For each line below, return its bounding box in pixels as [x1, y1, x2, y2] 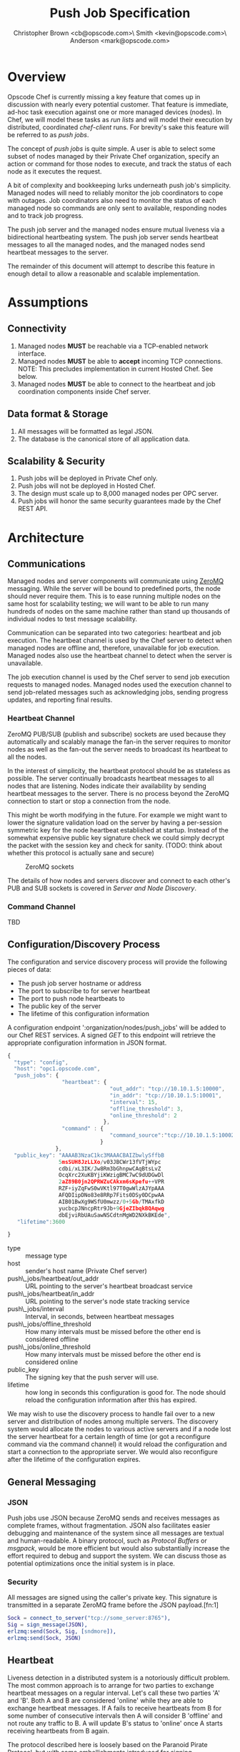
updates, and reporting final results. [7, 695, 113, 705]
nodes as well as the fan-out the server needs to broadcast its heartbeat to [7, 745, 229, 753]
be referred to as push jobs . [7, 130, 89, 139]
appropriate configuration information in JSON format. [7, 1038, 167, 1047]
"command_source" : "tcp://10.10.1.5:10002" [109, 1132, 238, 1139]
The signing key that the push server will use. [25, 1373, 159, 1382]
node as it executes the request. [7, 166, 102, 176]
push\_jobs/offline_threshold [7, 1320, 91, 1328]
